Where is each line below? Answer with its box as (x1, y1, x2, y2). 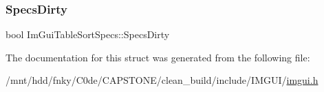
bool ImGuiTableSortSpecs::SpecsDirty (6, 27, 170, 42)
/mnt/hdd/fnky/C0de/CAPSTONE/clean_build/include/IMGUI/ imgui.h (6, 73, 318, 87)
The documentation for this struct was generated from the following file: (6, 50, 310, 64)
